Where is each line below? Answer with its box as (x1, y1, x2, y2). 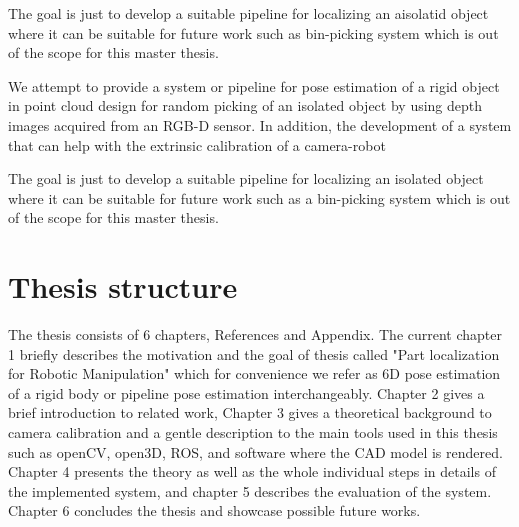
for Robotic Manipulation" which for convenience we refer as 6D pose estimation (8, 363, 501, 384)
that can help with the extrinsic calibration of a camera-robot (8, 134, 386, 155)
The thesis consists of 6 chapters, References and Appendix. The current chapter (8, 324, 503, 345)
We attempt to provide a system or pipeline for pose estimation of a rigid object (8, 75, 500, 96)
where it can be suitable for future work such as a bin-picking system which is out (8, 187, 511, 208)
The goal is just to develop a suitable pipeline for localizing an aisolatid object (8, 3, 489, 23)
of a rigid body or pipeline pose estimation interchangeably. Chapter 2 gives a (8, 382, 485, 403)
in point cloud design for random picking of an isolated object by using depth (8, 95, 483, 116)
